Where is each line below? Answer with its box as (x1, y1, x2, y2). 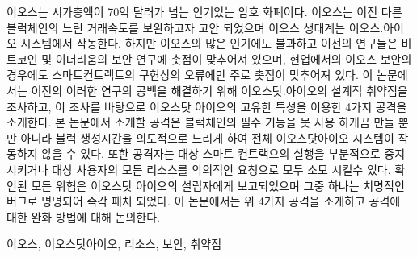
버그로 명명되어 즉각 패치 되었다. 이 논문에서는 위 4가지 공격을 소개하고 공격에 (6, 193, 401, 209)
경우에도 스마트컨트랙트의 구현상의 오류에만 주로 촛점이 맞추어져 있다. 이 (6, 66, 373, 83)
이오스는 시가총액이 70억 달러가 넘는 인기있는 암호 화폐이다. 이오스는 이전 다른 (6, 3, 402, 19)
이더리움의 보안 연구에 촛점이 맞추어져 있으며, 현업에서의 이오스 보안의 (55, 50, 412, 67)
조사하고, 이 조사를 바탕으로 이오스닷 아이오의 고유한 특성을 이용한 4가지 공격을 (6, 97, 407, 114)
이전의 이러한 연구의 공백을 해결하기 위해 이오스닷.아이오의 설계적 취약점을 (31, 81, 408, 98)
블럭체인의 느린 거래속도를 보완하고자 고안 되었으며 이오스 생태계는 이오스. (6, 19, 384, 35)
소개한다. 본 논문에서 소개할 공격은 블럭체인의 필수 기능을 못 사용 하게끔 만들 (6, 114, 395, 131)
